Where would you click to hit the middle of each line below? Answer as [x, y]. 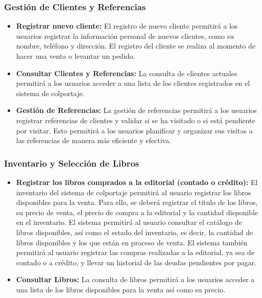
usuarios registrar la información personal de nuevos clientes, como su [125, 36]
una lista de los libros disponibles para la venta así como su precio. [121, 289]
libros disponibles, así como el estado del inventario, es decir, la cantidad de [135, 232]
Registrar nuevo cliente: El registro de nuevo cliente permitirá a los [127, 26]
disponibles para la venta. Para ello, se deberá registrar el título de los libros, [137, 202]
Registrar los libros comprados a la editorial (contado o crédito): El [137, 182]
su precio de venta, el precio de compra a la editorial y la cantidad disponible [137, 212]
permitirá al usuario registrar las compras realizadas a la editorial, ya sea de [135, 252]
